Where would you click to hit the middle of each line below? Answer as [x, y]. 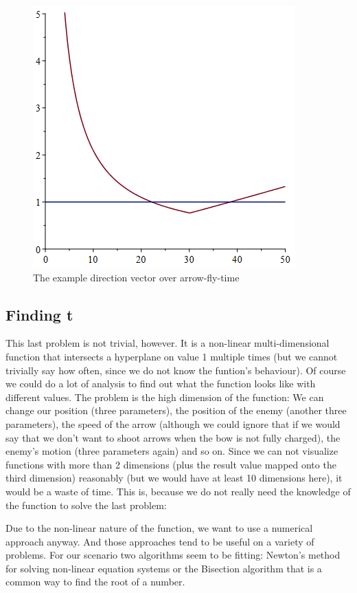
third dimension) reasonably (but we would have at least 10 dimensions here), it [174, 478]
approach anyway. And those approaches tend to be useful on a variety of [160, 541]
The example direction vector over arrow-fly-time [136, 277]
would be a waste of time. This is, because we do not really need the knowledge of [178, 491]
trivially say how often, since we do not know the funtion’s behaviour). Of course [176, 370]
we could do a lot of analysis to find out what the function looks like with [161, 384]
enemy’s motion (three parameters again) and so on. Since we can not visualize [172, 451]
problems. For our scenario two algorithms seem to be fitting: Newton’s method [173, 555]
